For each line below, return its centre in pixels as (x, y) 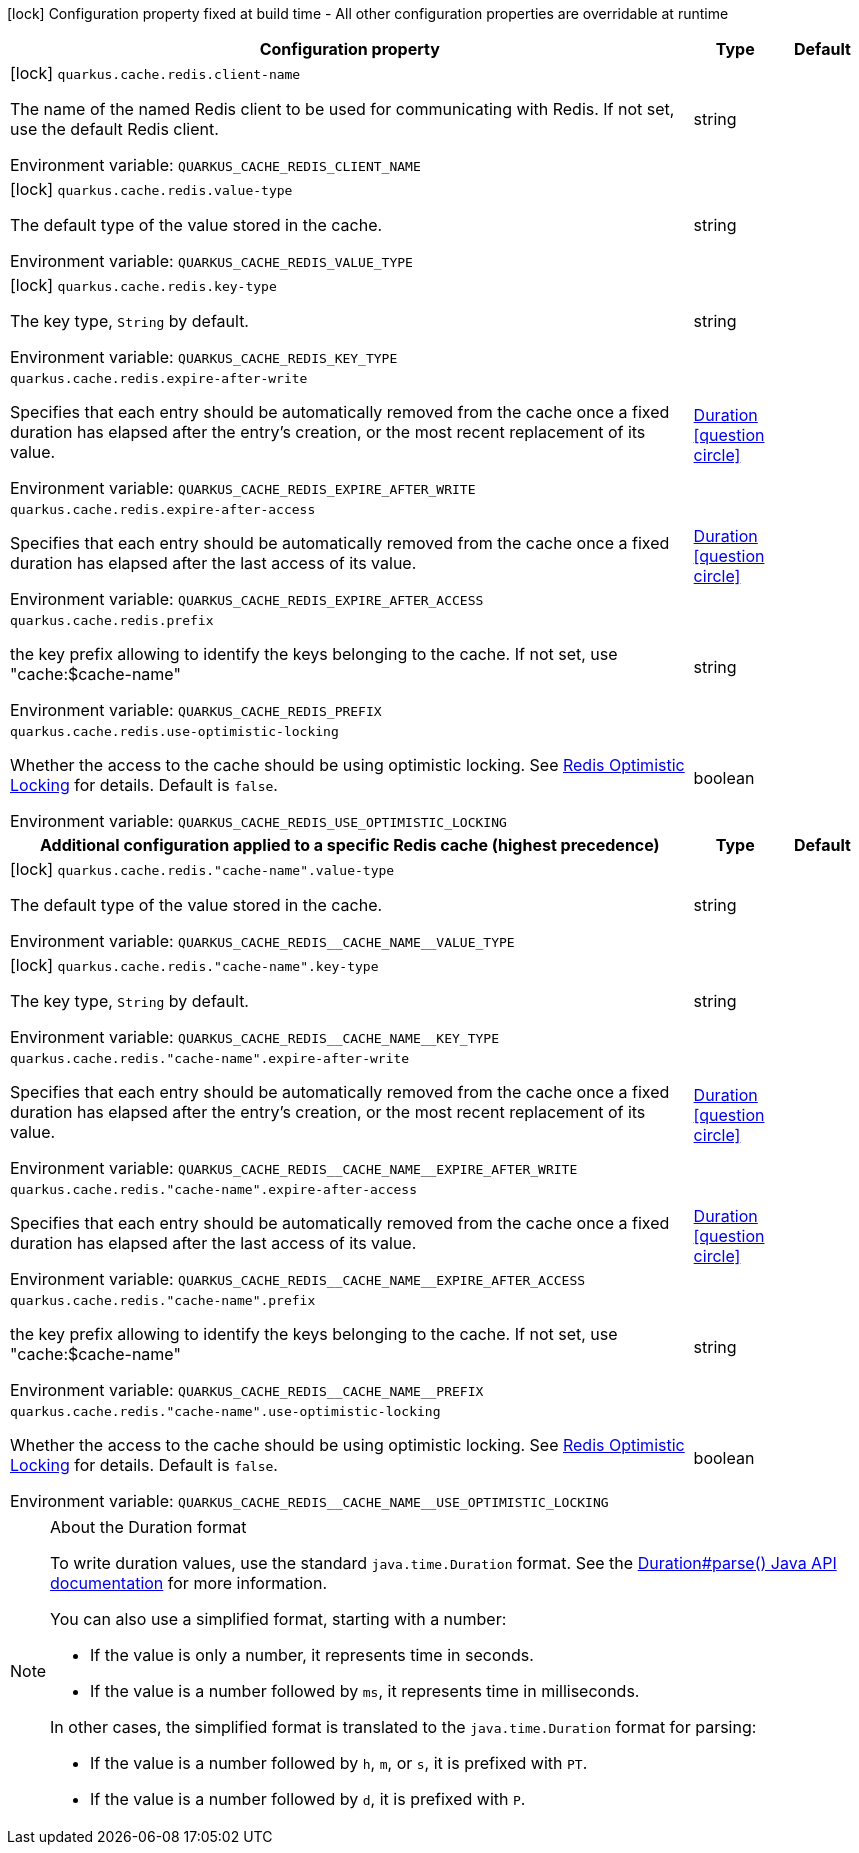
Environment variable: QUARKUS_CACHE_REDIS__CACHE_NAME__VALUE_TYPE (262, 941)
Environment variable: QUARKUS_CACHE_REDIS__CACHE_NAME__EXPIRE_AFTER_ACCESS (298, 1279)
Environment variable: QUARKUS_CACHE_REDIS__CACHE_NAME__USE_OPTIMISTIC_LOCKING (309, 1501)
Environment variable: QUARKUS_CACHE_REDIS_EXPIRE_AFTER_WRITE (243, 488)
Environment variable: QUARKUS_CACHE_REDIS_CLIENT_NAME (215, 165)
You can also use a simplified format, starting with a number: (278, 1619)
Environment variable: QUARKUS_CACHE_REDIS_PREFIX (196, 710)
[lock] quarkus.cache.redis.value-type (151, 189)
